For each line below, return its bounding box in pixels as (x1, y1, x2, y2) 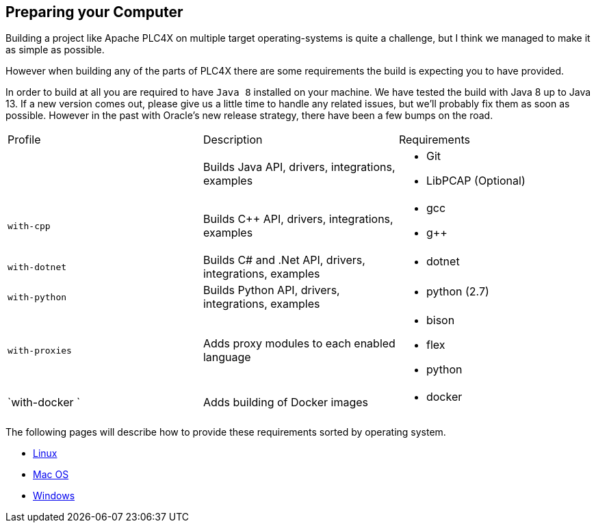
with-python (8, 291, 67, 302)
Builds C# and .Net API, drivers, (203, 253, 365, 267)
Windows (33, 490, 75, 502)
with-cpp (8, 220, 51, 231)
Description (203, 133, 263, 147)
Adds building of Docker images (203, 395, 369, 410)
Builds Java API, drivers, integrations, (203, 160, 396, 174)
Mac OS (33, 468, 69, 481)
